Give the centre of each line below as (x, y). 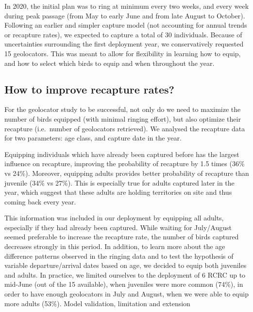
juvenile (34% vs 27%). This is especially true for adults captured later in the (119, 182)
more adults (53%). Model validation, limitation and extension (97, 303)
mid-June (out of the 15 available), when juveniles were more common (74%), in (124, 284)
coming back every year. (40, 201)
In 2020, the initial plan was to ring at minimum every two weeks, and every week (127, 6)
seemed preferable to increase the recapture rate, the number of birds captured (122, 237)
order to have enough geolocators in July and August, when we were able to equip (126, 294)
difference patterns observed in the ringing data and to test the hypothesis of (119, 256)
